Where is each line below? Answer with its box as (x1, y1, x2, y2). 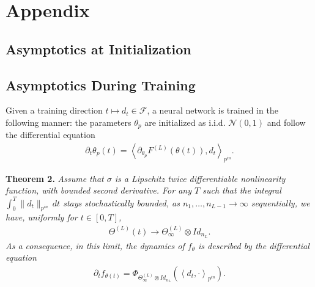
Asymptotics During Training (6, 75, 196, 94)
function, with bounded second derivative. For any (6, 184, 191, 197)
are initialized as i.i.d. (144, 115, 226, 128)
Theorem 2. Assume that (6, 172, 104, 184)
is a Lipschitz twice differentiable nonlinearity (114, 172, 286, 184)
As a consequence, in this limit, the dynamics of (6, 239, 185, 252)
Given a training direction (6, 104, 103, 117)
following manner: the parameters (6, 115, 132, 128)
